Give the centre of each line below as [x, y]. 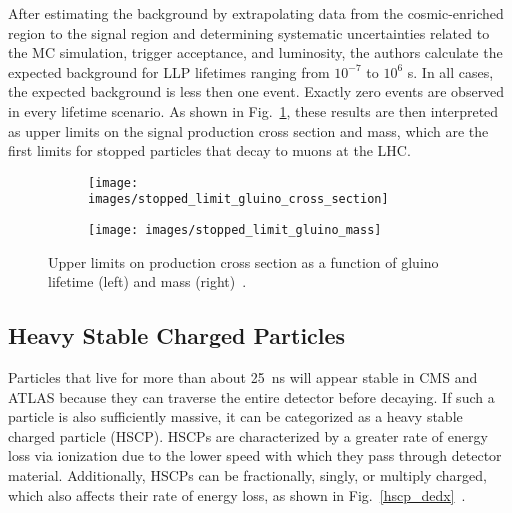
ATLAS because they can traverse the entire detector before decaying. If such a [251, 396]
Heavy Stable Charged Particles [177, 335]
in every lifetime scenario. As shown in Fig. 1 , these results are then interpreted [253, 110]
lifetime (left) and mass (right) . [147, 281]
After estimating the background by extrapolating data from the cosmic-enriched [256, 13]
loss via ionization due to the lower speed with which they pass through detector [255, 455]
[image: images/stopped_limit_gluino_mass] [235, 230]
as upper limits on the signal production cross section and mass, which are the [248, 130]
